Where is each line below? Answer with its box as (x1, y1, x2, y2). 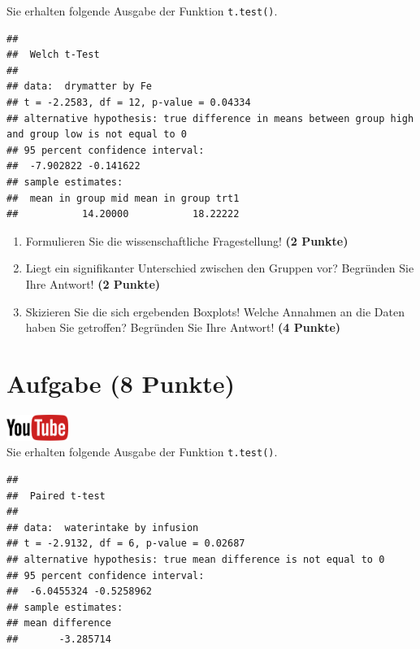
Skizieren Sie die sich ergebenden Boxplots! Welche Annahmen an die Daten (25, 303, 405, 320)
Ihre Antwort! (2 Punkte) (25, 275, 161, 292)
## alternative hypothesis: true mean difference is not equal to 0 (6, 553, 385, 565)
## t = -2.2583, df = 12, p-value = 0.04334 (6, 97, 251, 109)
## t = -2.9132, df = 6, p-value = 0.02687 (6, 538, 245, 550)
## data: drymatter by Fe (6, 81, 152, 93)
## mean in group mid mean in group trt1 (6, 192, 240, 204)
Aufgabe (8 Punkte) (6, 366, 236, 399)
